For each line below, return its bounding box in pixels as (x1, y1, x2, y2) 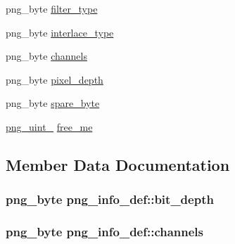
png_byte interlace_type (6, 25, 114, 39)
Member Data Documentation (6, 153, 230, 175)
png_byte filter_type (6, 1, 98, 15)
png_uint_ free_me (6, 119, 93, 134)
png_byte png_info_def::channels (6, 223, 204, 240)
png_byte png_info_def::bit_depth (6, 191, 214, 208)
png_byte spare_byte (6, 96, 100, 110)
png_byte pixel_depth (6, 72, 103, 86)
